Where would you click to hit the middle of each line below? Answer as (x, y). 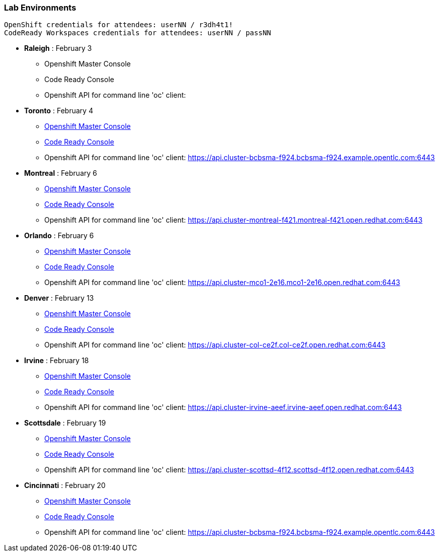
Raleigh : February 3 (58, 48)
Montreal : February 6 (61, 173)
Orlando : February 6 (59, 236)
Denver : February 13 (59, 298)
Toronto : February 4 (59, 111)
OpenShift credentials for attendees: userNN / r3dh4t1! (119, 25)
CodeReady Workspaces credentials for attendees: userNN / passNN (138, 33)
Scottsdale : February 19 (65, 423)
